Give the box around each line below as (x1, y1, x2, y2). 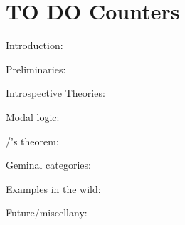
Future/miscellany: (6, 205, 88, 220)
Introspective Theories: (6, 85, 105, 100)
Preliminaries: (6, 61, 66, 76)
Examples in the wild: (6, 181, 101, 196)
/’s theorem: (6, 133, 59, 148)
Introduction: (6, 38, 63, 53)
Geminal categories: (6, 157, 91, 172)
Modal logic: (6, 109, 60, 124)
